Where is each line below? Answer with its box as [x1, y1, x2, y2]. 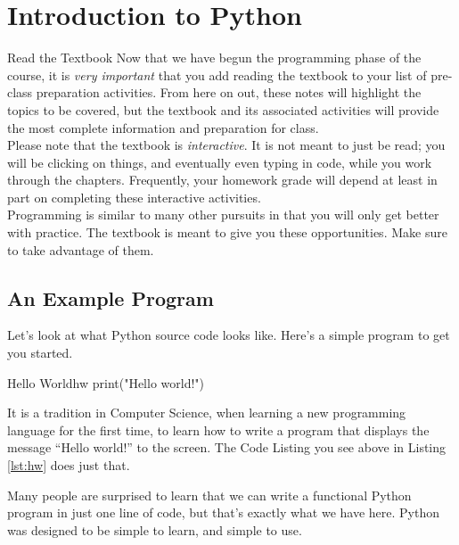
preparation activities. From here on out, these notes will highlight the [36, 83, 422, 102]
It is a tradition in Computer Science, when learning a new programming [7, 403, 406, 422]
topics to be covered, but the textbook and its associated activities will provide [7, 100, 439, 119]
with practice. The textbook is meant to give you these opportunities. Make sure [7, 223, 447, 242]
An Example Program [7, 284, 214, 311]
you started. [7, 343, 73, 362]
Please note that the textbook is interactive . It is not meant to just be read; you [7, 136, 446, 154]
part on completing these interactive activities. [7, 187, 261, 206]
